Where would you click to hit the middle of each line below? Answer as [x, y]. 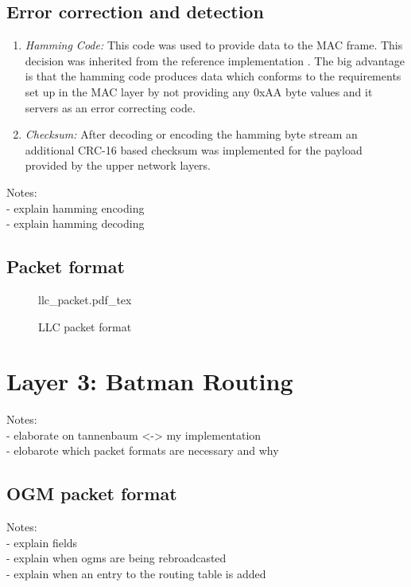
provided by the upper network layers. [118, 165]
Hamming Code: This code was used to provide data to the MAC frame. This [214, 45]
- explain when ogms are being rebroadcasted [116, 558]
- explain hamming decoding [76, 223]
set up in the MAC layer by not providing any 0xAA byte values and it [199, 91]
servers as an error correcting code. [110, 107]
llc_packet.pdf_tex [85, 299]
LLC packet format [85, 326]
